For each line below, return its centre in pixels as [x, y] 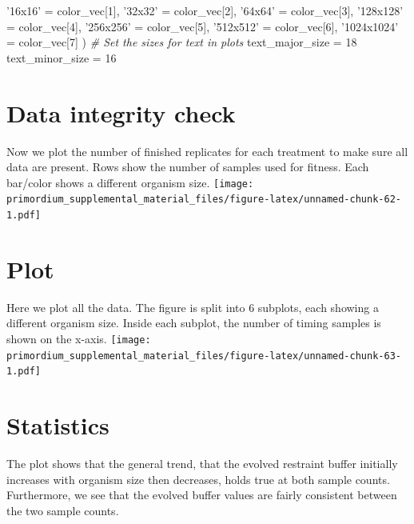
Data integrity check [121, 112]
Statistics [58, 425]
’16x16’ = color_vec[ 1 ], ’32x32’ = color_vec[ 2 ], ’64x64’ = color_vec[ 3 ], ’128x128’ [205, 10]
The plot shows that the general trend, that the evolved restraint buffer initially [202, 464]
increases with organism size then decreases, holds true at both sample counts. [198, 479]
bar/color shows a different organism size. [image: [130, 182]
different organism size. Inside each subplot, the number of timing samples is [194, 323]
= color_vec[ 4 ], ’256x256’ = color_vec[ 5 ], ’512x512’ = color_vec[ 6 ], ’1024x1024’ [203, 26]
